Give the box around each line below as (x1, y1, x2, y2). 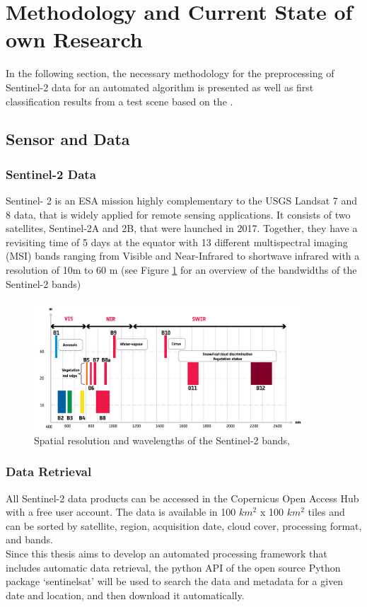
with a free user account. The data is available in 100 (6, 504, 236, 519)
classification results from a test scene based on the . (6, 93, 233, 108)
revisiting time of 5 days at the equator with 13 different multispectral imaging (6, 234, 348, 249)
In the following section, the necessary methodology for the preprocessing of (6, 66, 334, 81)
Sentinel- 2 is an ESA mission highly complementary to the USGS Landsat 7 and (6, 193, 358, 208)
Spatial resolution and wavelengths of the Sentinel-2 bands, (34, 432, 290, 447)
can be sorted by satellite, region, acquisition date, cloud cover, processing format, (6, 518, 362, 533)
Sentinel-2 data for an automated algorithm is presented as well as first (6, 79, 314, 94)
